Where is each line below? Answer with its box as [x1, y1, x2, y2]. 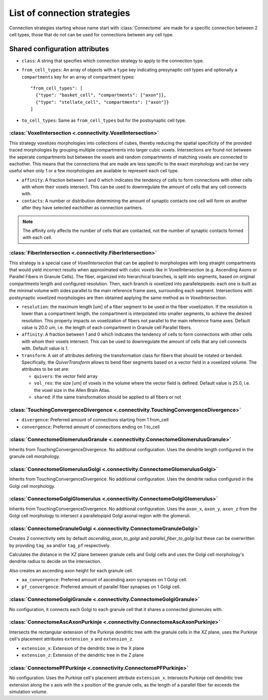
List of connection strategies [9, 7, 131, 18]
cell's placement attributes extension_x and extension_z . [9, 636, 134, 642]
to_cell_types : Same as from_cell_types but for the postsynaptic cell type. [21, 117, 187, 123]
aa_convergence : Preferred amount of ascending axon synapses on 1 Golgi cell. [21, 577, 188, 583]
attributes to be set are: [21, 366, 69, 372]
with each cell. [22, 234, 52, 240]
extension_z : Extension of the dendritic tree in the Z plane [21, 652, 144, 658]
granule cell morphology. [9, 454, 61, 460]
